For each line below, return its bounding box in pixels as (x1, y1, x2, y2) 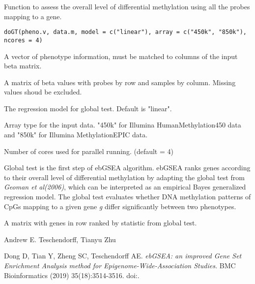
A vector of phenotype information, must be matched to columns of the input (4, 51, 238, 61)
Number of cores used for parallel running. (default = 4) (4, 146, 173, 156)
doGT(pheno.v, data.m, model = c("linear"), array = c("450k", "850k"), (4, 29, 247, 36)
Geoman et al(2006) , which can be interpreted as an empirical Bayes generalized (4, 182, 246, 192)
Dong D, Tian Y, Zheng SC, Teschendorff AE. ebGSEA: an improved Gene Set (4, 251, 242, 261)
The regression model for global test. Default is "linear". (4, 103, 172, 113)
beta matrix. (4, 61, 42, 71)
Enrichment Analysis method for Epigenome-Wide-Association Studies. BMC (4, 260, 236, 270)
